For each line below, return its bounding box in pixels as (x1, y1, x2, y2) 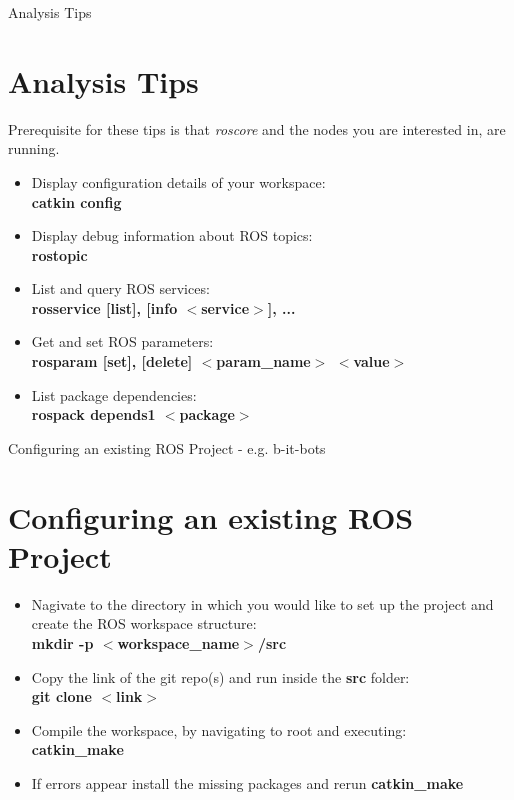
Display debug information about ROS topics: (31, 225, 313, 246)
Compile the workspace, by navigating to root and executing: (31, 719, 407, 740)
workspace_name (117, 632, 240, 653)
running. (8, 138, 60, 159)
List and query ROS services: (31, 278, 210, 299)
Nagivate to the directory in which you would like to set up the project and (31, 593, 494, 614)
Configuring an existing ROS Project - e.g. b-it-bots (8, 437, 326, 458)
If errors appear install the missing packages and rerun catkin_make (31, 772, 464, 793)
